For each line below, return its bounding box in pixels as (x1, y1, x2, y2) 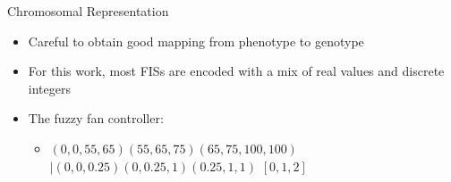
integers (28, 79, 71, 97)
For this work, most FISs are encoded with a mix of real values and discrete (28, 62, 445, 80)
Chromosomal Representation (7, 2, 169, 20)
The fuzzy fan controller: (28, 109, 164, 128)
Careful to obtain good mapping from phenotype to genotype (28, 31, 364, 50)
